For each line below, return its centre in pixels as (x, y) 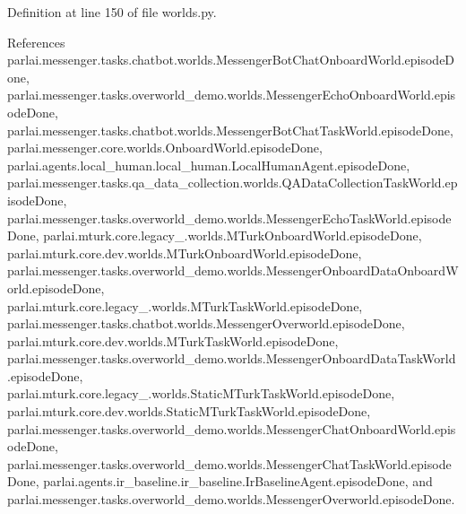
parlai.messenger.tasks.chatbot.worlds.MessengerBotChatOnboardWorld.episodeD (231, 60)
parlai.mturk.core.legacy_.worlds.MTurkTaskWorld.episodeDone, (185, 305)
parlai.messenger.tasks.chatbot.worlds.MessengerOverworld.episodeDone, (206, 323)
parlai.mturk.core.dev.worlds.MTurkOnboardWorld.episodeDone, (185, 253)
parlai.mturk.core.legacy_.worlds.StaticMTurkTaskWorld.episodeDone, (201, 393)
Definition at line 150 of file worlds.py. (112, 12)
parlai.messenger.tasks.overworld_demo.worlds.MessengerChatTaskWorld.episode (229, 463)
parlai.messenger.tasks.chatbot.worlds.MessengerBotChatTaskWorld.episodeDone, (230, 130)
